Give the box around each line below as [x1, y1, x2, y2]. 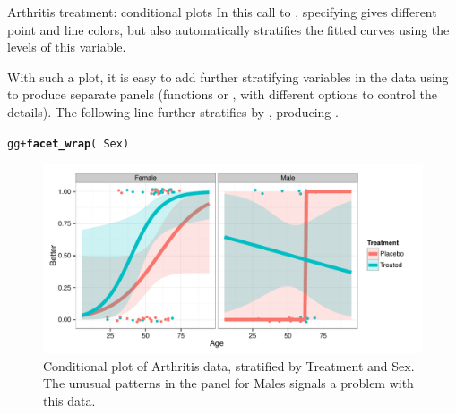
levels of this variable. [7, 38, 126, 56]
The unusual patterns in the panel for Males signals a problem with [43, 374, 414, 392]
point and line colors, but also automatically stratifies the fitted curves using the [7, 20, 450, 38]
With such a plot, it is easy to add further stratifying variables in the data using [7, 67, 449, 86]
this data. [43, 392, 96, 409]
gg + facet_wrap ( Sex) [7, 137, 130, 150]
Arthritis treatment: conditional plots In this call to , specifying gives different [7, 3, 437, 21]
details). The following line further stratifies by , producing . [7, 102, 339, 121]
